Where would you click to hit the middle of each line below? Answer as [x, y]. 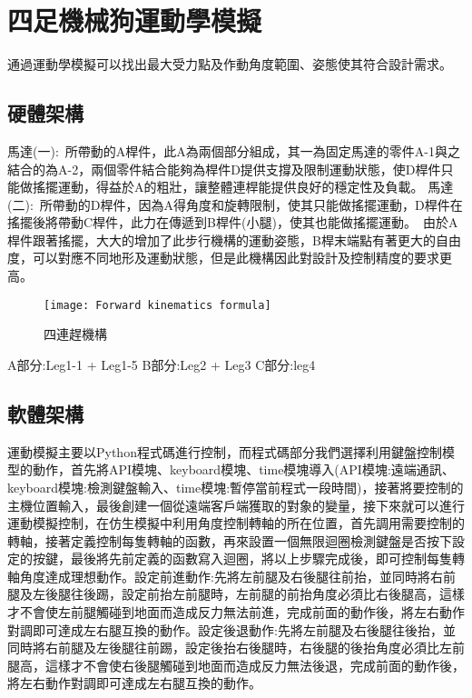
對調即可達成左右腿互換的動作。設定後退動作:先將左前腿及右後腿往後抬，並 [231, 629]
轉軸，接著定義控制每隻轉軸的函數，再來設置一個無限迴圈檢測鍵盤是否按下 [230, 540]
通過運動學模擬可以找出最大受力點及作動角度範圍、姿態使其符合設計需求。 [230, 64]
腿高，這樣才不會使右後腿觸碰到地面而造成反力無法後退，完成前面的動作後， [236, 665]
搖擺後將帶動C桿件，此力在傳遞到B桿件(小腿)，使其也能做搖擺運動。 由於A [233, 222]
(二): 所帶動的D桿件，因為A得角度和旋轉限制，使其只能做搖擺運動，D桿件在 [235, 204]
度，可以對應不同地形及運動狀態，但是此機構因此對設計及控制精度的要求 [223, 258]
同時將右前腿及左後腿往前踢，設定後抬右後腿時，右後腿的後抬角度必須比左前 [236, 648]
